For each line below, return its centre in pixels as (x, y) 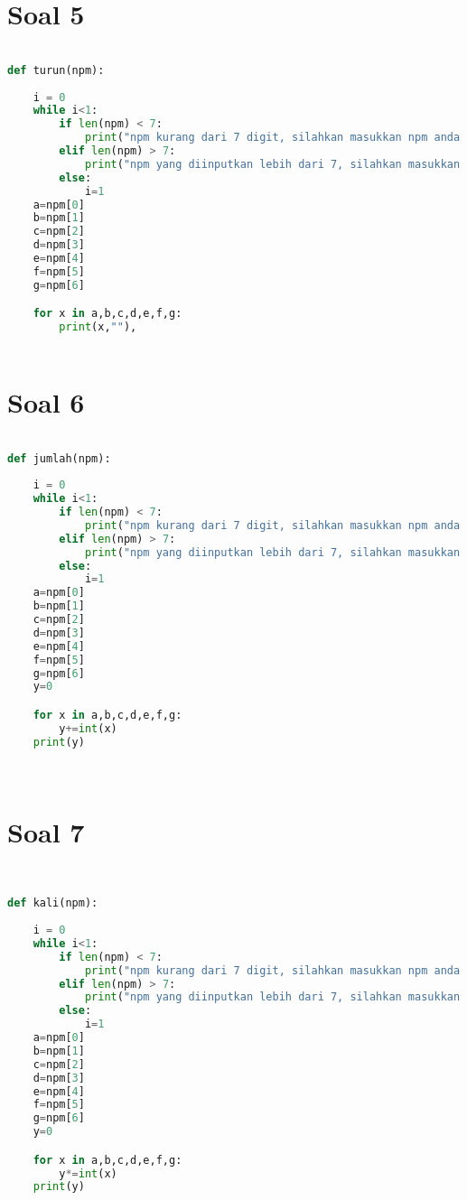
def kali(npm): (53, 903)
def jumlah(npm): (59, 458)
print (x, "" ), (98, 327)
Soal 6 (46, 401)
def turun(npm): (56, 70)
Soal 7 (46, 832)
